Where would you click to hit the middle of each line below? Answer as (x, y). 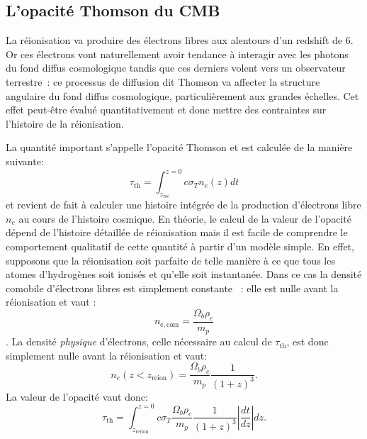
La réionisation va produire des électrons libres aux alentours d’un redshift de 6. (180, 40)
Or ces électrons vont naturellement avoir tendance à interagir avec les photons (177, 54)
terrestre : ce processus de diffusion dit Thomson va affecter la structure (163, 81)
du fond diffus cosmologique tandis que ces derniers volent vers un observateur (176, 68)
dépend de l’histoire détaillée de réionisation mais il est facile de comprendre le (177, 232)
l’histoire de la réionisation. (65, 123)
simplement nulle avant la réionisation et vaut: (107, 355)
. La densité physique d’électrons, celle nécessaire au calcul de (139, 341)
